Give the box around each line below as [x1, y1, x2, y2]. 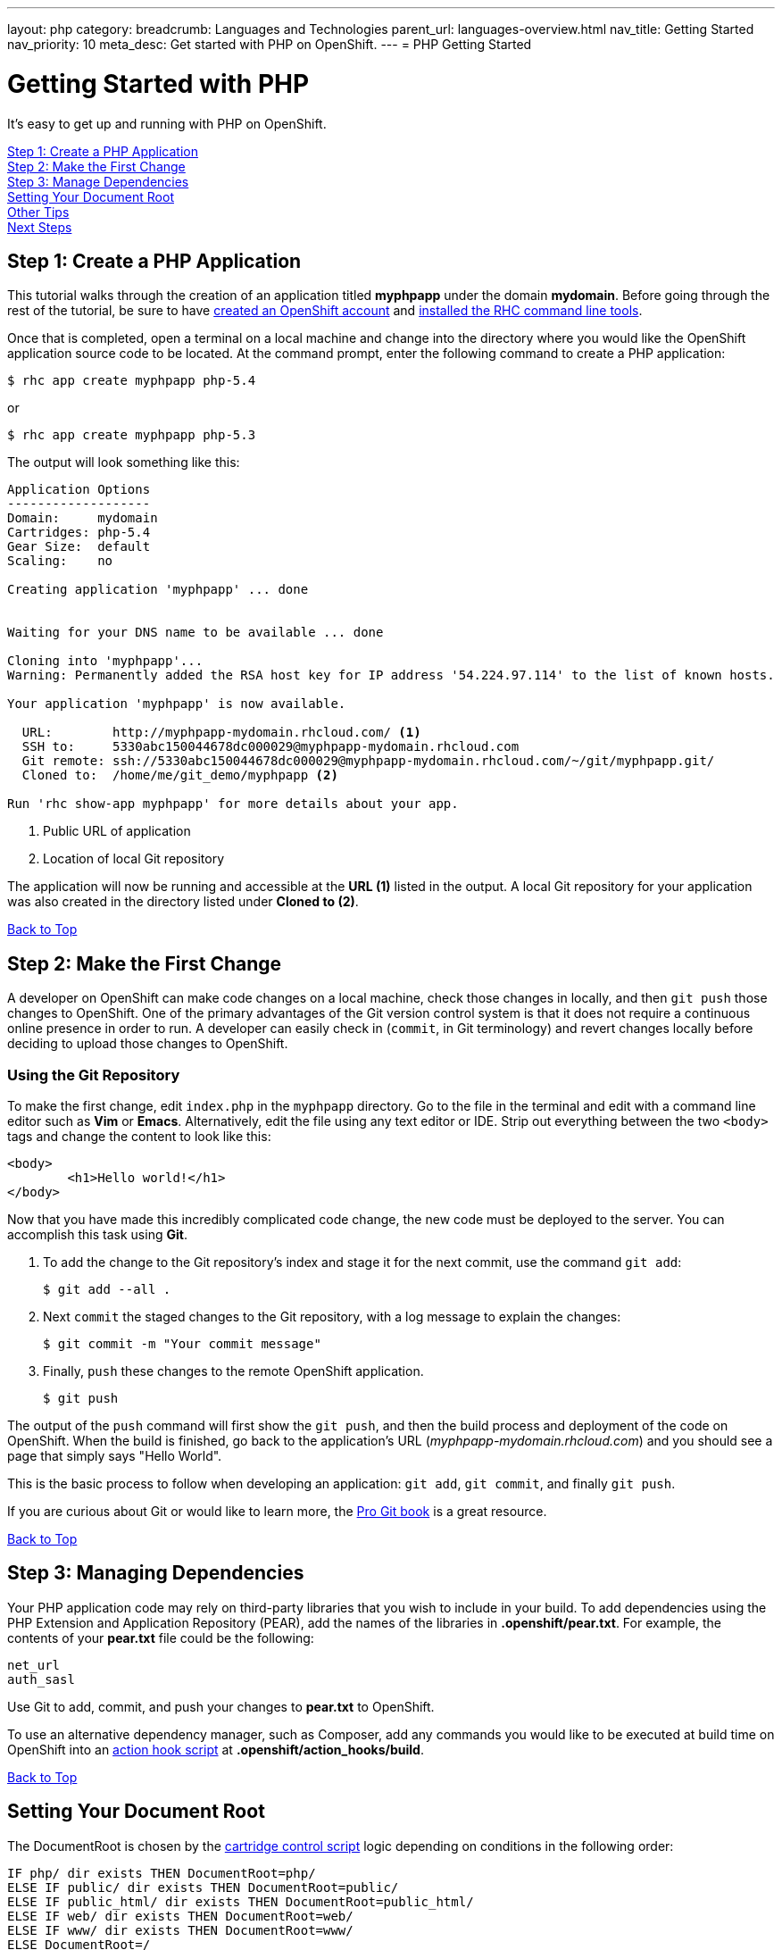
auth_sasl [7, 1671, 75, 1687]
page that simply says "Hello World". [7, 1447, 222, 1463]
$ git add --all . [43, 1281, 171, 1296]
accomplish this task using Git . [7, 1226, 187, 1242]
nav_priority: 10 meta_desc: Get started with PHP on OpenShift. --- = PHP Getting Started [7, 37, 532, 52]
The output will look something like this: [7, 454, 240, 471]
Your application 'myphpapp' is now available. [7, 696, 346, 712]
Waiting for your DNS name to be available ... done [7, 625, 384, 640]
